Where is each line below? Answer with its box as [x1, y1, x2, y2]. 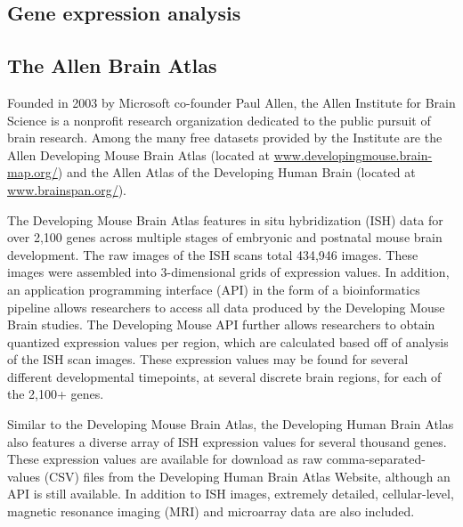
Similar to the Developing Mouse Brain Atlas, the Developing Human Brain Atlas [7, 415, 454, 434]
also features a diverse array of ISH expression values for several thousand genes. [7, 432, 447, 450]
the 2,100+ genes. [7, 385, 104, 403]
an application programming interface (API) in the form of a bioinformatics [7, 280, 420, 298]
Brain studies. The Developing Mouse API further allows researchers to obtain [7, 315, 435, 334]
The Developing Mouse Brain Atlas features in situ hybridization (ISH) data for [7, 210, 443, 229]
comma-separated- [326, 450, 426, 468]
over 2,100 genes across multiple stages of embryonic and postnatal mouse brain [7, 228, 443, 247]
